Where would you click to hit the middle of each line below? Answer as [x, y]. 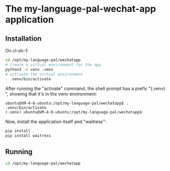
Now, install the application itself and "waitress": [56, 122]
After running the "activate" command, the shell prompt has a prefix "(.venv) [85, 89]
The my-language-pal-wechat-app [81, 9]
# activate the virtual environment [44, 74]
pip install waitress [28, 136]
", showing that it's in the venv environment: [51, 94]
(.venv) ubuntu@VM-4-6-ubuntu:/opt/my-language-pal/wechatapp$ [74, 112]
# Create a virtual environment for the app [53, 65]
